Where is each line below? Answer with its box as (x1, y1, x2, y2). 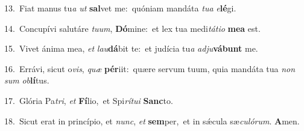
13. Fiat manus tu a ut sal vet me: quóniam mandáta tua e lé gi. (4, 2, 236, 14)
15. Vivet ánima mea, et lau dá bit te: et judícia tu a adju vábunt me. (4, 42, 258, 55)
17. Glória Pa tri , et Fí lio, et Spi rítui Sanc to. (4, 94, 173, 106)
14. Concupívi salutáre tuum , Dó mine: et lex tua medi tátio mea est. (4, 22, 261, 34)
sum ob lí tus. (4, 74, 49, 87)
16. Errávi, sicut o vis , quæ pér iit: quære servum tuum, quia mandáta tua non (4, 62, 296, 75)
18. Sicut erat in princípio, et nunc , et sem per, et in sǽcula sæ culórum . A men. (4, 114, 300, 127)
